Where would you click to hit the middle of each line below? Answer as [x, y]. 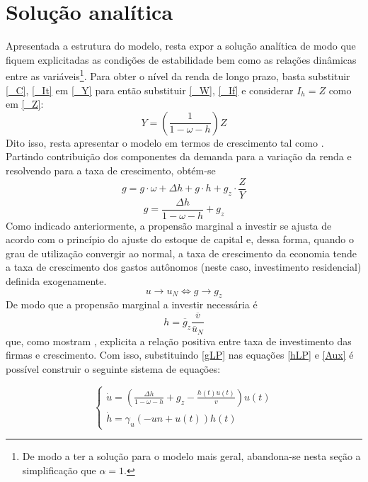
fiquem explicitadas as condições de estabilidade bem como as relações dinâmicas [181, 59]
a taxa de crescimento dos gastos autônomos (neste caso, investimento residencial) [184, 267]
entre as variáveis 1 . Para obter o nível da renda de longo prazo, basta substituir [178, 75]
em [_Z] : [25, 104]
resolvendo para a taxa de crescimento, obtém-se [111, 170]
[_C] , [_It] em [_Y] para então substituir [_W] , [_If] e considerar [150, 90]
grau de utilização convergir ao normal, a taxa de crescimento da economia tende [182, 253]
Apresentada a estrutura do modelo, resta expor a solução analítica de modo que [181, 46]
